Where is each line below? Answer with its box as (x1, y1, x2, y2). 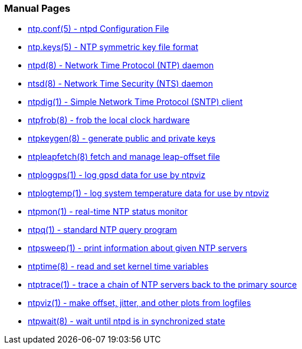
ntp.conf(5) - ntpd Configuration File (28, 24, 169, 34)
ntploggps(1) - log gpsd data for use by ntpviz (28, 170, 206, 180)
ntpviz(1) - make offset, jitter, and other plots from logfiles (28, 298, 251, 308)
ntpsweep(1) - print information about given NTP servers (28, 243, 247, 253)
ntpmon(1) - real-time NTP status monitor (28, 206, 188, 217)
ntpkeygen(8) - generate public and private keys (28, 133, 216, 144)
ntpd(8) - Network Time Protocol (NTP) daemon (28, 60, 214, 71)
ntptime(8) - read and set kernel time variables (28, 261, 209, 272)
